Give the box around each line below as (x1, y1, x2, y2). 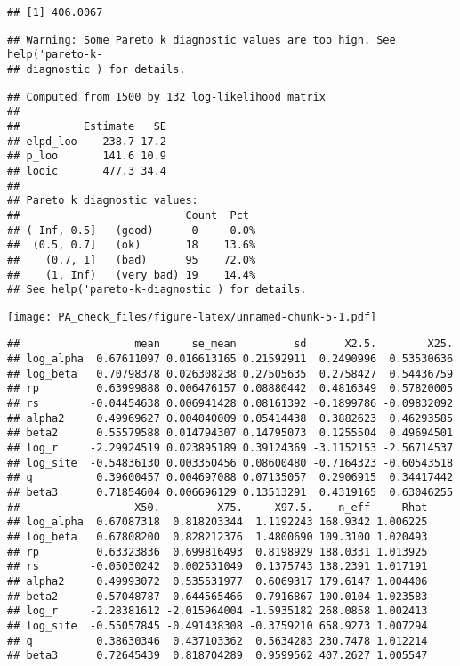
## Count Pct (7, 208, 250, 222)
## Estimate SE (7, 119, 166, 133)
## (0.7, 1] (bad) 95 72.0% (7, 253, 256, 266)
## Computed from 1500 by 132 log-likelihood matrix (7, 90, 326, 103)
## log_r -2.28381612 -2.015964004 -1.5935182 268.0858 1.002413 (7, 605, 428, 618)
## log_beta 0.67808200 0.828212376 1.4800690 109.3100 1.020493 (7, 531, 428, 543)
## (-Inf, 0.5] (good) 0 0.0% (7, 223, 256, 237)
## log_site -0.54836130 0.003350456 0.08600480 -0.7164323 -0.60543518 (7, 456, 454, 469)
